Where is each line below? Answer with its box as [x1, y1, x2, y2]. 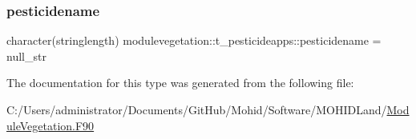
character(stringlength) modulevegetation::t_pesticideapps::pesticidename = [6, 32, 382, 49]
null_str [6, 47, 46, 64]
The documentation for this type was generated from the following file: [6, 74, 354, 91]
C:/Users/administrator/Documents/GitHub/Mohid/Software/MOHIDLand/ [6, 101, 387, 117]
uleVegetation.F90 [6, 117, 95, 133]
